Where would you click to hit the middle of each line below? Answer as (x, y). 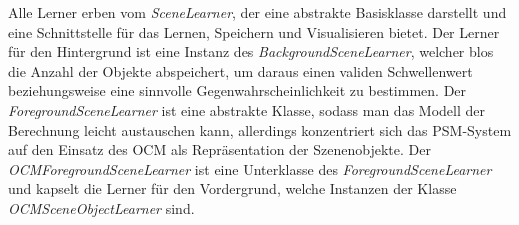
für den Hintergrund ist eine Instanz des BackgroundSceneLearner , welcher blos (251, 51)
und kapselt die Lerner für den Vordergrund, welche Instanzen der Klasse (232, 188)
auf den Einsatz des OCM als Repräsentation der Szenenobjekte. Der (219, 149)
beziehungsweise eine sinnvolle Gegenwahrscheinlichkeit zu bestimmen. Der (237, 90)
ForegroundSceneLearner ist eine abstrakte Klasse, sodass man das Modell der (246, 109)
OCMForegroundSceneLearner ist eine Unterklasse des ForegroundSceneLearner (250, 168)
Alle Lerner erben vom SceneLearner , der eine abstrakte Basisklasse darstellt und (257, 12)
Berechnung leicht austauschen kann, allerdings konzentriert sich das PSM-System (260, 129)
